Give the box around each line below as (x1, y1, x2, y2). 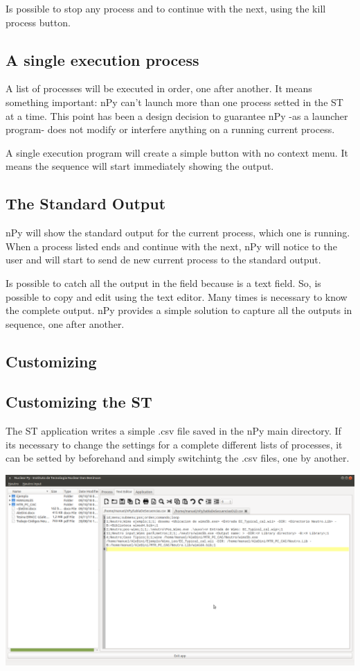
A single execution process (6, 49, 199, 70)
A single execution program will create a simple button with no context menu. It (6, 145, 348, 159)
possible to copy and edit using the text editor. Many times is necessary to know (6, 289, 348, 304)
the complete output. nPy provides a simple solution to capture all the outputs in (6, 303, 352, 317)
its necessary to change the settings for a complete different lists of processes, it (6, 437, 343, 451)
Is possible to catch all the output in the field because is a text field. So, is (6, 275, 321, 290)
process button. (6, 15, 71, 29)
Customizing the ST (6, 391, 152, 412)
